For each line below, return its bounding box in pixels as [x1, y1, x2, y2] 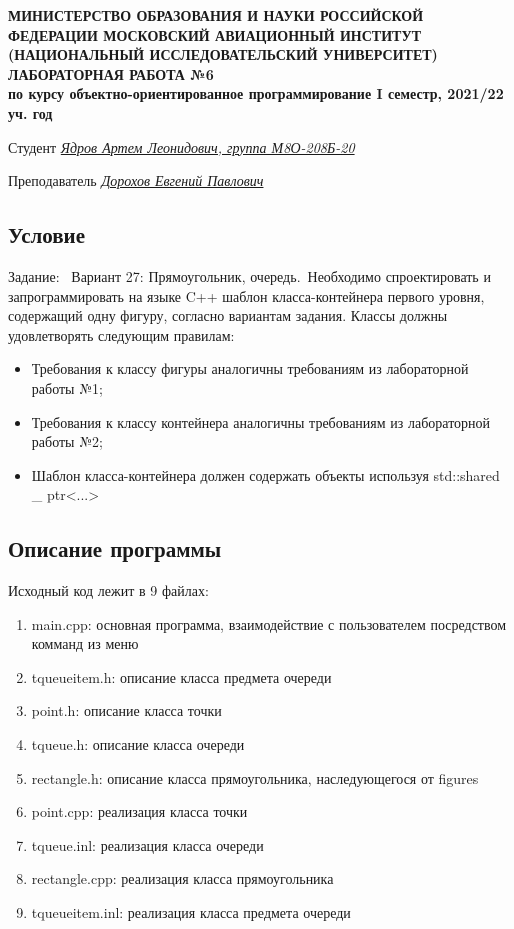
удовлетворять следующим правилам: [8, 324, 235, 345]
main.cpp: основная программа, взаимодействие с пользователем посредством [31, 613, 507, 634]
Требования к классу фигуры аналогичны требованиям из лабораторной [31, 358, 469, 379]
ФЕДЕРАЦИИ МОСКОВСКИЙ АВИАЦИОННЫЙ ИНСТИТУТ [8, 24, 422, 45]
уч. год [8, 102, 53, 123]
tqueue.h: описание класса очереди [31, 734, 245, 755]
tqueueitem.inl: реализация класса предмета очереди [31, 902, 351, 923]
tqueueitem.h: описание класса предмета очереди [31, 666, 332, 687]
